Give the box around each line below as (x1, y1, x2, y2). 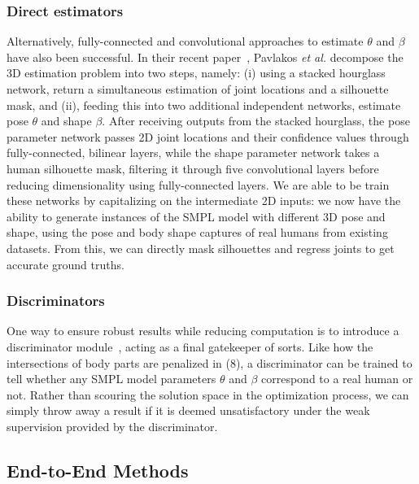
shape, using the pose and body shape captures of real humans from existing (7, 224, 388, 241)
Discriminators (7, 290, 105, 311)
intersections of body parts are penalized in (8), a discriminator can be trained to (7, 354, 412, 371)
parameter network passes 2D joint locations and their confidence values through (7, 128, 409, 145)
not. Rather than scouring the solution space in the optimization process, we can (7, 386, 409, 403)
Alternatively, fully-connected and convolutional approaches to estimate (7, 33, 364, 50)
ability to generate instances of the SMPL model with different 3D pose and (7, 207, 386, 225)
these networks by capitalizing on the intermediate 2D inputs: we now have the (7, 192, 401, 209)
